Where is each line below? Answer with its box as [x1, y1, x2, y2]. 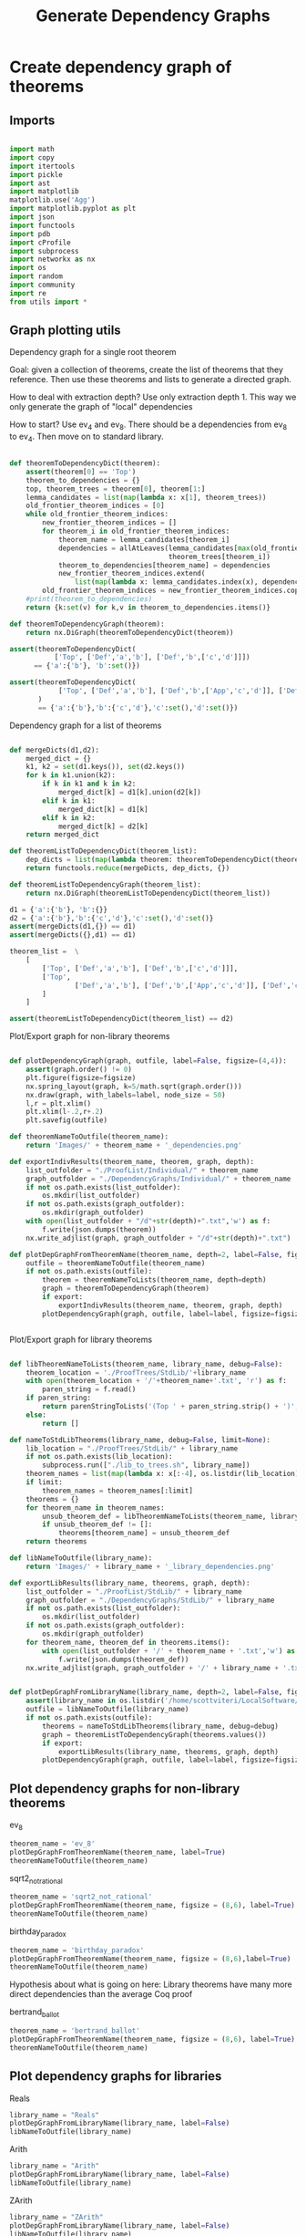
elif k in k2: [42, 813, 96, 822]
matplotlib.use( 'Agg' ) [9, 195, 96, 205]
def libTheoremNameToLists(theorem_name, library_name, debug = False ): [9, 1359, 283, 1368]
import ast [9, 179, 51, 188]
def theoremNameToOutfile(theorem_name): [9, 1132, 169, 1141]
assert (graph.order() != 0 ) [25, 1065, 132, 1075]
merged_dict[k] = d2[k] [57, 822, 148, 831]
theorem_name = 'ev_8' [9, 1839, 96, 1848]
